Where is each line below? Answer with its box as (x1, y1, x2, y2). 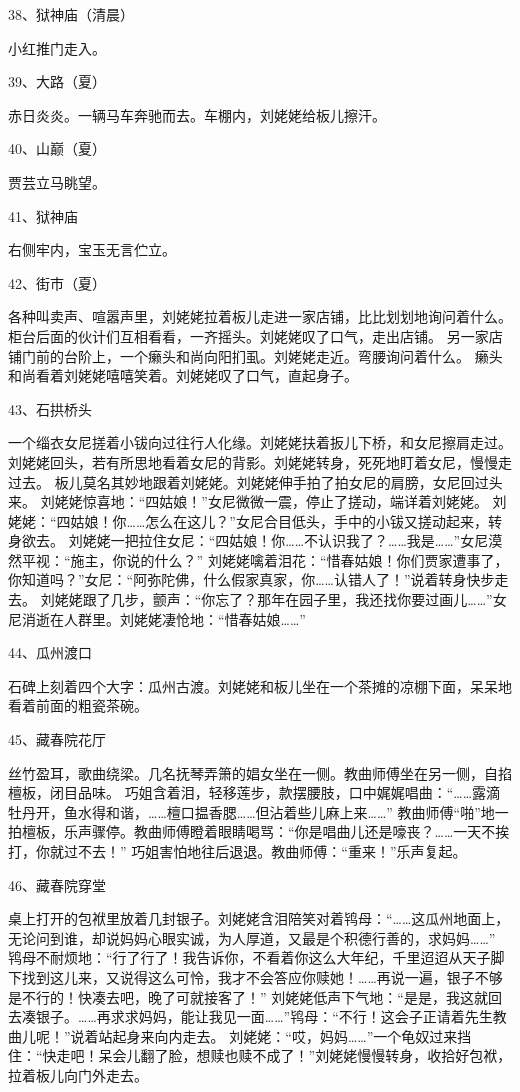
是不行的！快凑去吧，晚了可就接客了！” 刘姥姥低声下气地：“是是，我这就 (8, 986, 488, 1007)
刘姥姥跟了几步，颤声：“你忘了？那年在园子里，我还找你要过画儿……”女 (40, 589, 507, 610)
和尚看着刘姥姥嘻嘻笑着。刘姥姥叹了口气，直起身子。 (8, 365, 358, 386)
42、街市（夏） (8, 272, 106, 293)
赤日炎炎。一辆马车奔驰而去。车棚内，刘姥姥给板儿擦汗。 (8, 104, 386, 125)
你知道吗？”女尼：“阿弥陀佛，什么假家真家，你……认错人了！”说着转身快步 (8, 569, 495, 590)
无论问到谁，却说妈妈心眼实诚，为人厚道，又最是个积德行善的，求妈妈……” (8, 927, 496, 948)
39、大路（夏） (8, 71, 106, 92)
